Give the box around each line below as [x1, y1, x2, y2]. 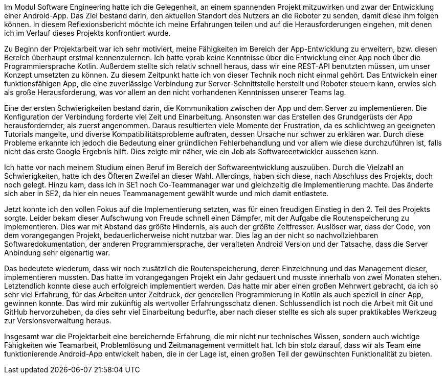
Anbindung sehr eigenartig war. [4, 248, 110, 257]
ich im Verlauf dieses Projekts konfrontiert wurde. [4, 29, 171, 37]
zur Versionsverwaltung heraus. [4, 316, 111, 325]
